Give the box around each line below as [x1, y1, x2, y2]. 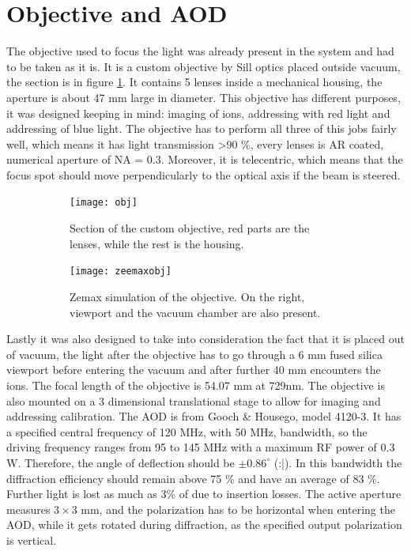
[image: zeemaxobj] [70, 266, 172, 277]
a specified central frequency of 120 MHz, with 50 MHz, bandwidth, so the [6, 423, 368, 440]
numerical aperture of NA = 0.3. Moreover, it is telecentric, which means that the [6, 151, 403, 168]
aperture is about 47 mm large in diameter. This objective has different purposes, [6, 89, 401, 105]
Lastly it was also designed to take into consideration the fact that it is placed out [6, 330, 405, 347]
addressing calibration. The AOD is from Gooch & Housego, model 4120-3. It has [6, 408, 402, 425]
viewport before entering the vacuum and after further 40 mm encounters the [6, 361, 381, 378]
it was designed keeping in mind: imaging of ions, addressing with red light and [6, 104, 390, 121]
